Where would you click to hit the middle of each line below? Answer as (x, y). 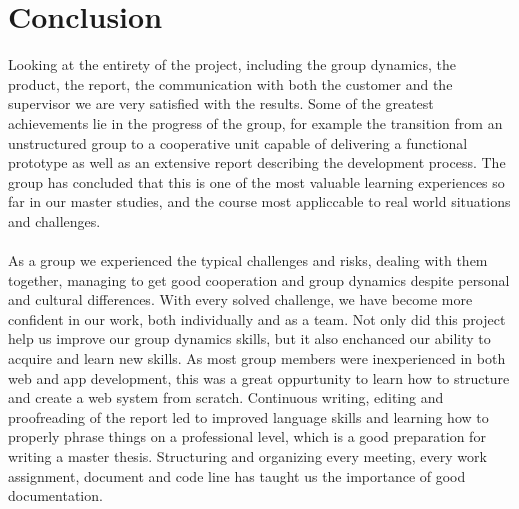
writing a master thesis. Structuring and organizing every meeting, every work (247, 456)
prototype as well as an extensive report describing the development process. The (257, 162)
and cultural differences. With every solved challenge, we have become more (240, 299)
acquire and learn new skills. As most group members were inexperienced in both (257, 358)
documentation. (55, 495)
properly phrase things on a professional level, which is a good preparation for (247, 436)
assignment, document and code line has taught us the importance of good (237, 475)
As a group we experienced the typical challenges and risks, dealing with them (248, 260)
